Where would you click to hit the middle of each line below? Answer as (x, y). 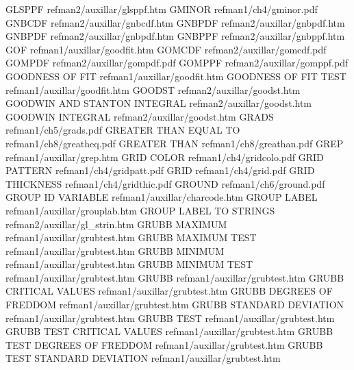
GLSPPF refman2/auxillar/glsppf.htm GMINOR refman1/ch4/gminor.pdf (162, 9)
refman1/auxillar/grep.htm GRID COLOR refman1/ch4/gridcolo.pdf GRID (165, 157)
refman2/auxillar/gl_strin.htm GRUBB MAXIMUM (116, 224)
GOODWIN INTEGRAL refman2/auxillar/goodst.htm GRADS (140, 116)
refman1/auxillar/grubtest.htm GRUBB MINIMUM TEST (129, 264)
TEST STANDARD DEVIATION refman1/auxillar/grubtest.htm (143, 358)
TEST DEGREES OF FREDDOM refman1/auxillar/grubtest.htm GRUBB (164, 344)
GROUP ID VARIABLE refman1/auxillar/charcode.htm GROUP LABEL (162, 197)
